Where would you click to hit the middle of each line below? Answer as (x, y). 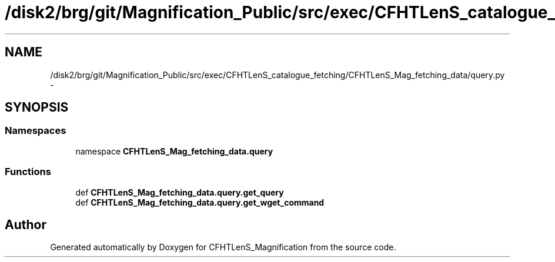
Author (26, 224)
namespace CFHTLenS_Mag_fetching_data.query (174, 151)
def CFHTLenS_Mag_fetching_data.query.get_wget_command (200, 202)
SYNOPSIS (37, 108)
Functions (28, 172)
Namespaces (36, 131)
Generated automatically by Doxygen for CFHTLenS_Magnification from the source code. (223, 247)
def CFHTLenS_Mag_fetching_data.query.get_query (180, 192)
